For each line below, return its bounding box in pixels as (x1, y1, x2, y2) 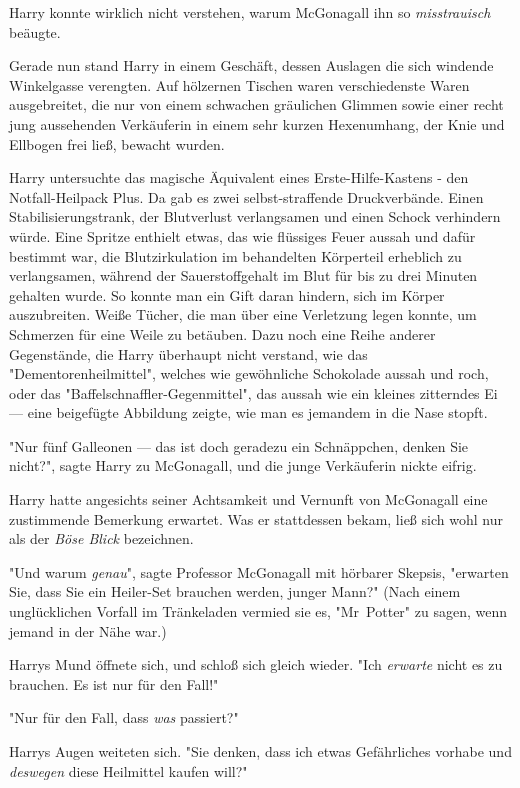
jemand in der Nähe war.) (9, 620, 167, 641)
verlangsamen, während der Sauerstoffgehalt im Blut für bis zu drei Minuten (9, 265, 478, 286)
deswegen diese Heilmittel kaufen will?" (9, 760, 248, 781)
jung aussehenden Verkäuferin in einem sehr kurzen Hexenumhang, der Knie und (9, 113, 505, 134)
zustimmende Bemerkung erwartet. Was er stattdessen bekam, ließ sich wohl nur (9, 508, 503, 529)
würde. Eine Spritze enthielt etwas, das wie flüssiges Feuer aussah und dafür (9, 225, 476, 246)
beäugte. (9, 21, 61, 42)
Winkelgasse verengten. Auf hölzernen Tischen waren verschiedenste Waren (9, 74, 470, 95)
